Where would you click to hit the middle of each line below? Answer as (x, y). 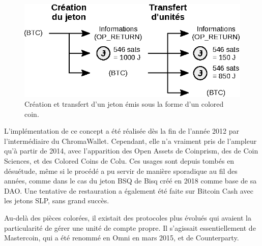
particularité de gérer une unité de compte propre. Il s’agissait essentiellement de (130, 227)
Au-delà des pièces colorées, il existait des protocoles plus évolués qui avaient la (128, 218)
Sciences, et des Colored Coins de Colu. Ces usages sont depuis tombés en (119, 161)
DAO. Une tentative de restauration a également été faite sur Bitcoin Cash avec (129, 190)
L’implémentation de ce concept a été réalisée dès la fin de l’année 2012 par (122, 131)
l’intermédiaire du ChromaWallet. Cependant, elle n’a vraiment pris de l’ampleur (130, 141)
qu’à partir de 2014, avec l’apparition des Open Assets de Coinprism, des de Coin (131, 151)
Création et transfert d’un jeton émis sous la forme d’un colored (124, 104)
